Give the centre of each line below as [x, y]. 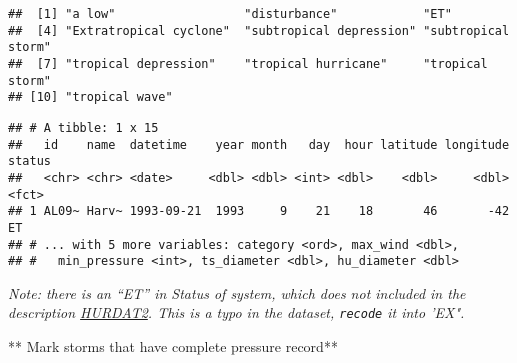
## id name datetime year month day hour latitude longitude [259, 144]
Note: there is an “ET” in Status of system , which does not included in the [237, 292]
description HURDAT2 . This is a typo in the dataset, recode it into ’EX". [236, 312]
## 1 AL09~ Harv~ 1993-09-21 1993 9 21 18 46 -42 [259, 211]
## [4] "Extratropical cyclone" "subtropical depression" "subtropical [259, 30]
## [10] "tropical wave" [90, 97]
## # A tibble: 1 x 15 [83, 127]
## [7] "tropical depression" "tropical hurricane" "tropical [248, 63]
